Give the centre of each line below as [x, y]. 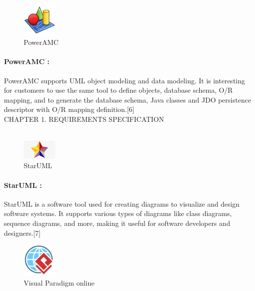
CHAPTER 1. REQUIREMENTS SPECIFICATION [84, 119]
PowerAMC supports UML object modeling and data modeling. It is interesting [125, 80]
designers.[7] [22, 233]
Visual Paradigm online [59, 283]
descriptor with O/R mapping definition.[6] [69, 109]
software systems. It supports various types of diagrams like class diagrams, [118, 213]
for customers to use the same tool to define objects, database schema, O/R [118, 90]
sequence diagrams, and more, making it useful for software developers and [117, 223]
